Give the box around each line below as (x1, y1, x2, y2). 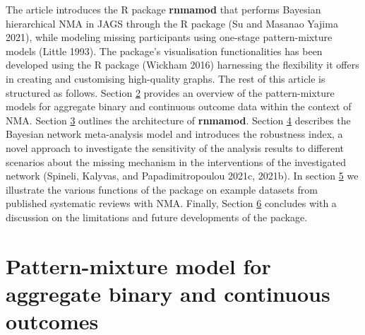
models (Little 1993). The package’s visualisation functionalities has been (6, 43, 323, 58)
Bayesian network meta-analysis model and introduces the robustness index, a (6, 127, 343, 141)
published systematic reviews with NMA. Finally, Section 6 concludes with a (6, 196, 337, 211)
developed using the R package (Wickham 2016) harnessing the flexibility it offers (6, 57, 359, 72)
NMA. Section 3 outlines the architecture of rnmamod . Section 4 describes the (6, 112, 351, 127)
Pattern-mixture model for (6, 251, 271, 280)
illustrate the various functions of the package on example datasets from (6, 182, 318, 196)
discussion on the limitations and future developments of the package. (6, 209, 308, 224)
